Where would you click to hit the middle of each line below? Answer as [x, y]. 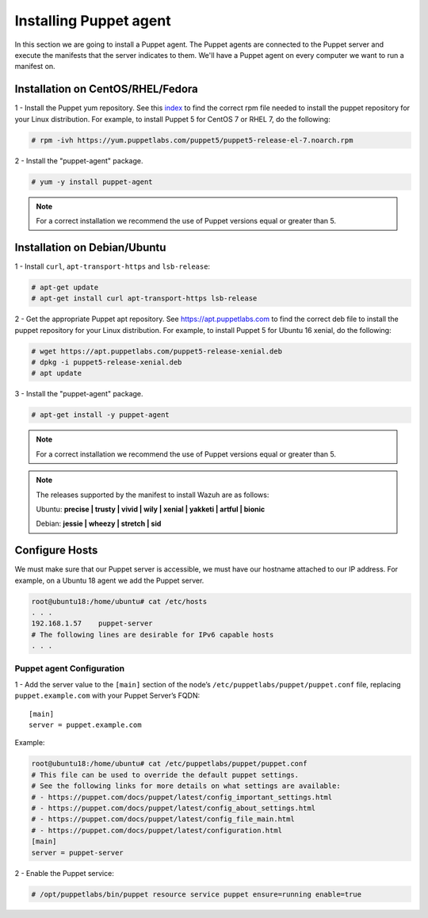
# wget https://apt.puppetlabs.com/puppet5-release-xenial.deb [157, 351]
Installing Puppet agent [93, 21]
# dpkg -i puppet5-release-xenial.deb [107, 362]
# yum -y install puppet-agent [92, 182]
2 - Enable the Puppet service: [64, 873]
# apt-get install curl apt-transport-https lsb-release [144, 298]
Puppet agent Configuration [70, 668]
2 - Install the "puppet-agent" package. [79, 161]
